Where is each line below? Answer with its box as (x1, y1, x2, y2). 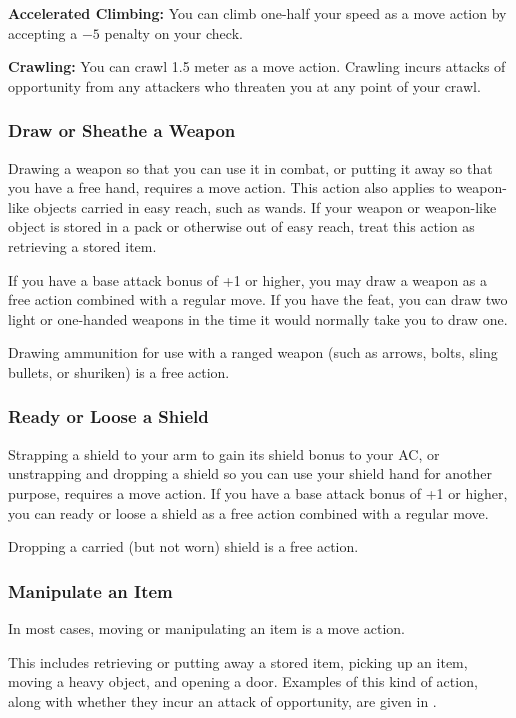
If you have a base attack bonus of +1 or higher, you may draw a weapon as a (8, 269, 488, 290)
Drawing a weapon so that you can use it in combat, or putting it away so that (8, 157, 493, 178)
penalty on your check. (104, 22, 243, 43)
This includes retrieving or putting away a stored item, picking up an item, (8, 651, 468, 672)
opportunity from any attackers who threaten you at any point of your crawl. (8, 75, 481, 96)
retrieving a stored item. (8, 235, 157, 256)
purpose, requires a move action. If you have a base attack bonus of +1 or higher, (8, 482, 508, 503)
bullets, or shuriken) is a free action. (8, 361, 230, 382)
